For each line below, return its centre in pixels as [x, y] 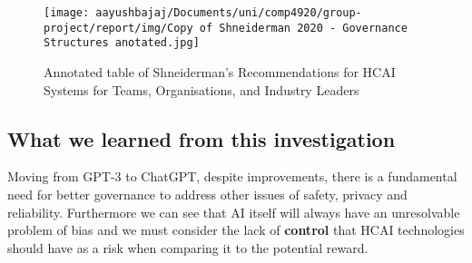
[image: [67, 13]
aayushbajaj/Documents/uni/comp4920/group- [229, 13]
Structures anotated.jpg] [122, 43]
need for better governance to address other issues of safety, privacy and [207, 194]
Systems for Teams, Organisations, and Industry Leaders [202, 89]
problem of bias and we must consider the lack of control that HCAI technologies [236, 230]
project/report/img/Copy [118, 28]
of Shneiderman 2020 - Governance [303, 28]
